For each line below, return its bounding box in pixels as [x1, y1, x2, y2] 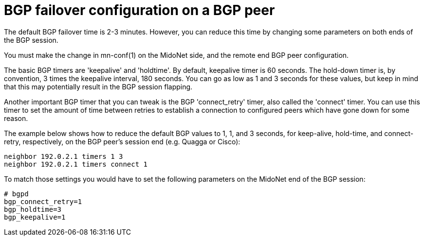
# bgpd [4, 189, 29, 198]
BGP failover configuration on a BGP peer [4, 2, 275, 18]
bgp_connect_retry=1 [4, 197, 82, 206]
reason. [4, 114, 28, 122]
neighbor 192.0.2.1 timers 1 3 [4, 152, 123, 160]
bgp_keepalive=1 [4, 213, 66, 221]
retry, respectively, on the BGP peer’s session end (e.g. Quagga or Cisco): [4, 137, 240, 146]
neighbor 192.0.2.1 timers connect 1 [4, 160, 148, 168]
